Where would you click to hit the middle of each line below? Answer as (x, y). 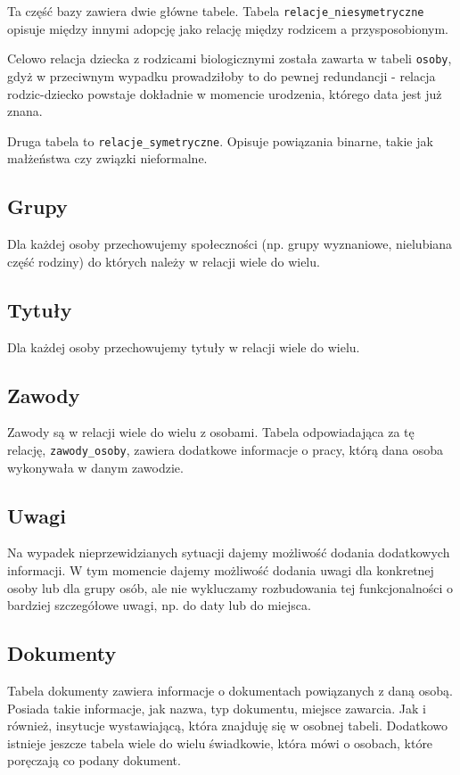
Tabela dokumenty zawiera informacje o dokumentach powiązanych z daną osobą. (230, 690)
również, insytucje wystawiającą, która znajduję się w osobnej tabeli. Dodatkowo (228, 726)
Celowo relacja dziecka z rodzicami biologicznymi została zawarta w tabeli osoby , (230, 58)
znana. (25, 111)
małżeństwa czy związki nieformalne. (107, 158)
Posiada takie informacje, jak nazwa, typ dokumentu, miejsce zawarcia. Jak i (217, 708)
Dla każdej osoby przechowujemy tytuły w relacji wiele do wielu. (184, 346)
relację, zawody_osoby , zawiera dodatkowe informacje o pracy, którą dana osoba (226, 449)
